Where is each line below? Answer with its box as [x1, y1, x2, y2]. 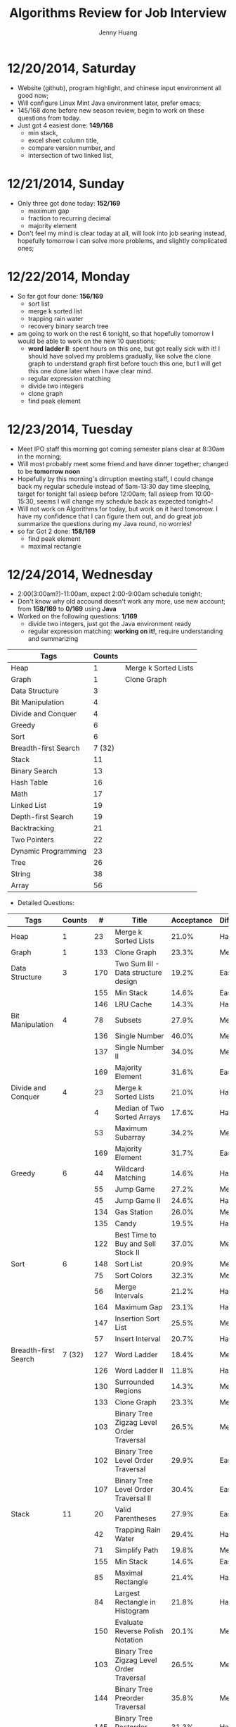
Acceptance [171, 916, 213, 925]
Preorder [114, 1693, 144, 1703]
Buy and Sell [114, 1239, 157, 1249]
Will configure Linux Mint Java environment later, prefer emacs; [17, 99, 202, 107]
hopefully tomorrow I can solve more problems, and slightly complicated [17, 236, 227, 244]
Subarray [114, 1133, 145, 1142]
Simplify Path [114, 1545, 159, 1555]
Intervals [114, 1291, 144, 1301]
